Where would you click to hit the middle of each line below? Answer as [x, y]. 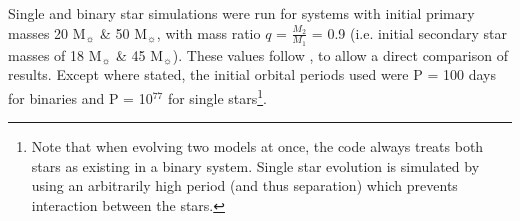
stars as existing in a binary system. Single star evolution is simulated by [255, 165]
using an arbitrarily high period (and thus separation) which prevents [244, 185]
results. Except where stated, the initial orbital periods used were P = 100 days [252, 74]
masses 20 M [47, 32]
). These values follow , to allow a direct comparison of [340, 54]
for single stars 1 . [217, 96]
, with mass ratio [208, 32]
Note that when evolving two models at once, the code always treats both [257, 146]
